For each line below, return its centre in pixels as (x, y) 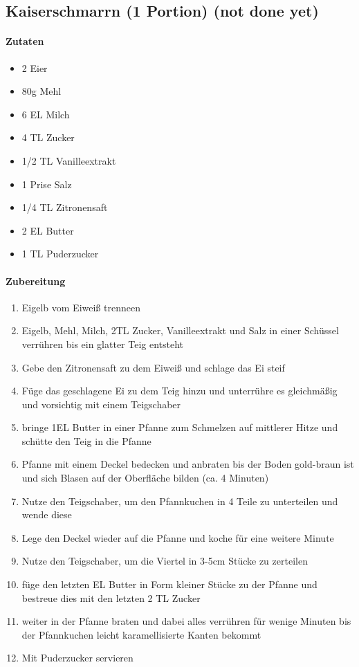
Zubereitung (36, 281)
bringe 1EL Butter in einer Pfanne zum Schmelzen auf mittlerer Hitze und (180, 427)
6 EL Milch (46, 114)
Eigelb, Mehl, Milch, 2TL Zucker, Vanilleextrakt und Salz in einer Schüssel (180, 330)
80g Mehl (42, 91)
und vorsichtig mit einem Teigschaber (101, 404)
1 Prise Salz (47, 184)
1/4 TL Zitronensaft (65, 207)
